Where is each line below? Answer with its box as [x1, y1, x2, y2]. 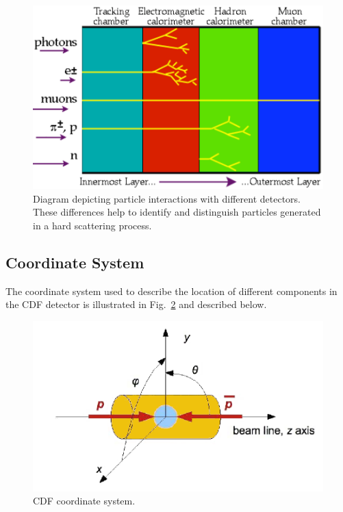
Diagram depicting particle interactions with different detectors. [33, 191, 301, 205]
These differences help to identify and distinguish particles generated [33, 205, 321, 219]
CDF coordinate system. [33, 494, 136, 508]
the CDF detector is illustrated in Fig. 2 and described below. [5, 297, 267, 311]
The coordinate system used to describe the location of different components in [5, 283, 338, 298]
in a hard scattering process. [33, 218, 152, 232]
